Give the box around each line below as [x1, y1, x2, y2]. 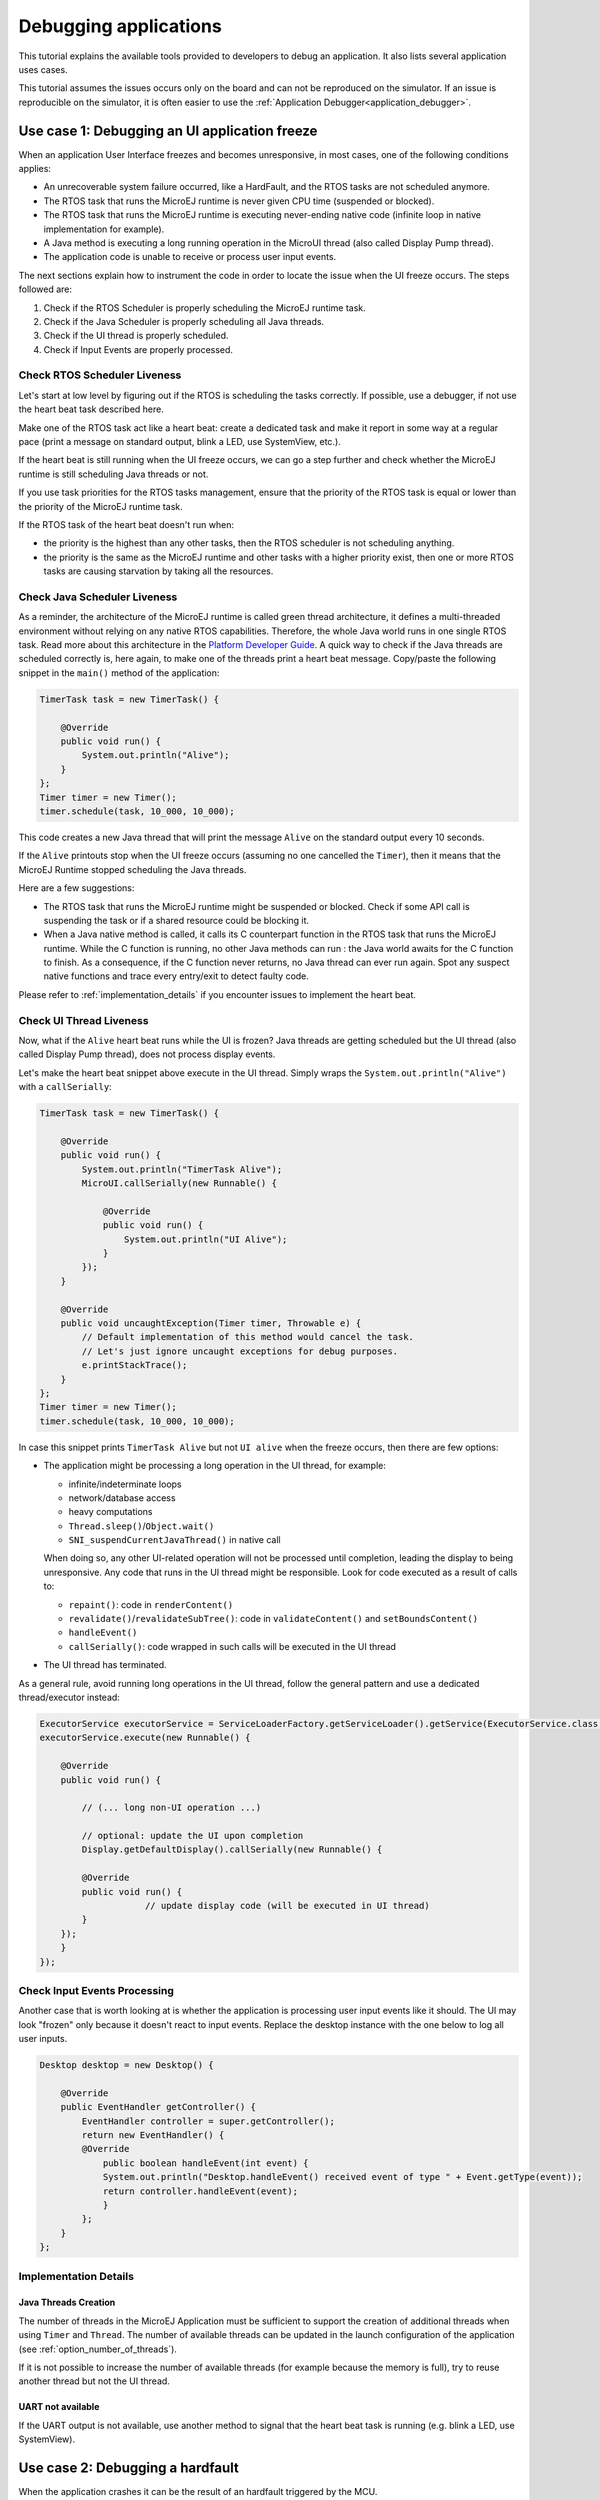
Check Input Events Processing [18, 1983, 174, 1997]
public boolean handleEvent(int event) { [102, 2157, 309, 2169]
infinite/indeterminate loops [68, 1478, 182, 1490]
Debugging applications [18, 15, 222, 37]
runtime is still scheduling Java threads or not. [18, 468, 209, 480]
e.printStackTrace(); [81, 1360, 188, 1371]
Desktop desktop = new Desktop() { [39, 2060, 214, 2071]
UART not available [18, 2401, 100, 2413]
